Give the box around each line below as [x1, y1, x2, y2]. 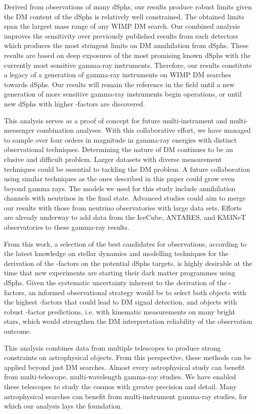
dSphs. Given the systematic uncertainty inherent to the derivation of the [4, 277, 227, 288]
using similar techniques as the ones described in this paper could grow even [4, 173, 235, 184]
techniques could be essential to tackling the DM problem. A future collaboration [4, 163, 250, 174]
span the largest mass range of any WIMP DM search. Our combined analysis [4, 21, 240, 31]
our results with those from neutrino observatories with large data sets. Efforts [4, 202, 242, 212]
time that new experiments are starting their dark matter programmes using [4, 267, 236, 278]
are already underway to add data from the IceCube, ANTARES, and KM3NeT [4, 212, 246, 222]
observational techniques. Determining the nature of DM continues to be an [4, 144, 233, 155]
